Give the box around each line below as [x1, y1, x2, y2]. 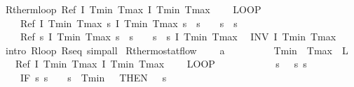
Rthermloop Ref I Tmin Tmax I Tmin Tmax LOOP [5, 2, 261, 16]
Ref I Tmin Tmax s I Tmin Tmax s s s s [20, 15, 238, 30]
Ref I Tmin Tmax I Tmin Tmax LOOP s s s [15, 56, 307, 71]
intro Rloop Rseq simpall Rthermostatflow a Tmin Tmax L [5, 42, 348, 57]
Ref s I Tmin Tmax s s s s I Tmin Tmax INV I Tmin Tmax [20, 29, 336, 44]
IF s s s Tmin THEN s [20, 70, 167, 84]
